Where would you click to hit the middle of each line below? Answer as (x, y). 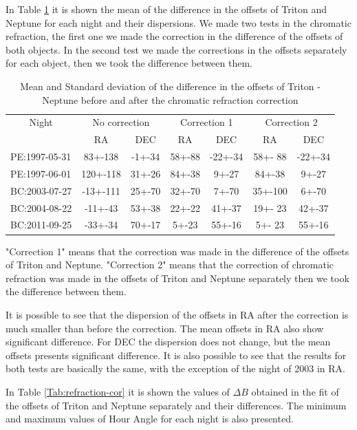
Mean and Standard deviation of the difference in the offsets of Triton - (170, 86)
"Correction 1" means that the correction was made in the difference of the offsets (177, 251)
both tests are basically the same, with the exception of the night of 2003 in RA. (176, 368)
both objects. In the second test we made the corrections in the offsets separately (176, 49)
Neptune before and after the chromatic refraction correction (170, 99)
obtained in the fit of (295, 391)
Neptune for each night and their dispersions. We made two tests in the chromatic (178, 22)
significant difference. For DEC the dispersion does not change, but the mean (168, 342)
